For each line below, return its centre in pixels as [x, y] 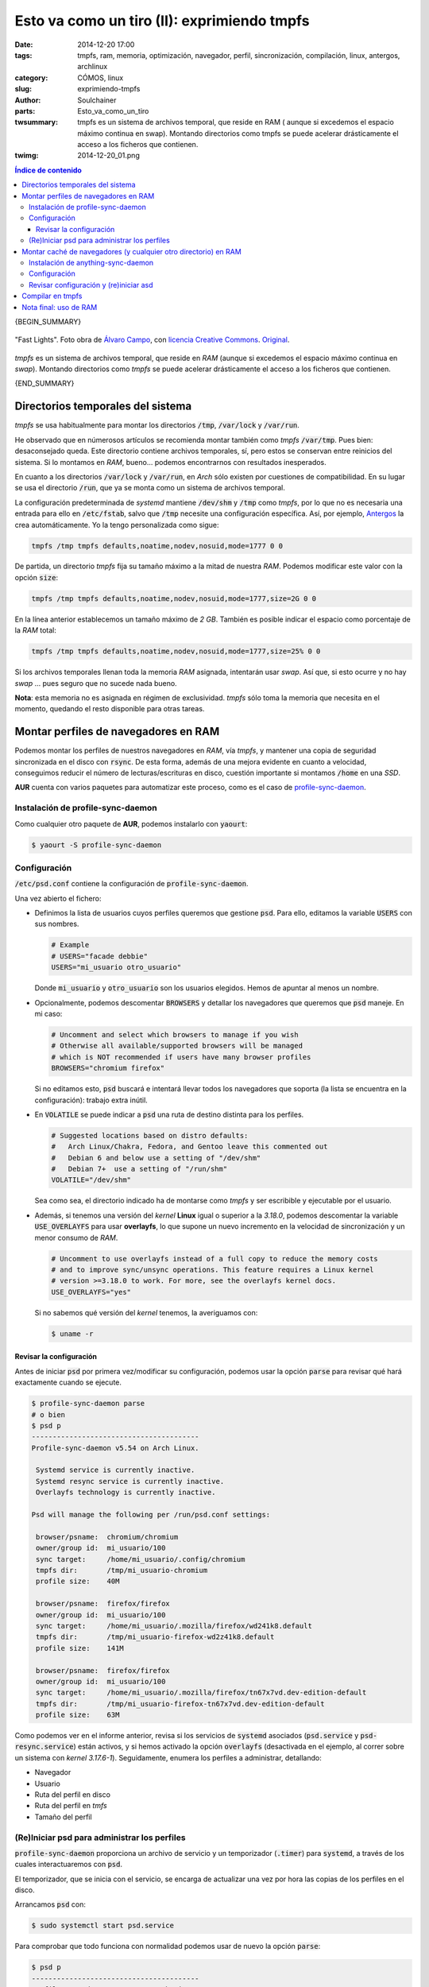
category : [31, 77]
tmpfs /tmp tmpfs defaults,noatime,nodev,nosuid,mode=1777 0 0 [157, 546]
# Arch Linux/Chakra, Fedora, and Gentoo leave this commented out [189, 1147]
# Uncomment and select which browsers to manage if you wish [175, 1034]
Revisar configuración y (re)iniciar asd [91, 285]
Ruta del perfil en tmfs [71, 1806]
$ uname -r [72, 1334]
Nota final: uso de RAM [60, 307]
